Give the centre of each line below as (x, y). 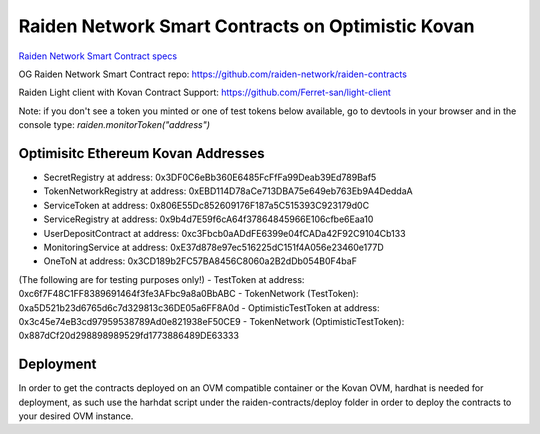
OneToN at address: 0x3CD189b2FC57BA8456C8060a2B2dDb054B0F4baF (200, 261)
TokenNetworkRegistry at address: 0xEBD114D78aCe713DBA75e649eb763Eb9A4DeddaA (228, 191)
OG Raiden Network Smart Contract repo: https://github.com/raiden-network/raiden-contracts (212, 74)
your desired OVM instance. (76, 416)
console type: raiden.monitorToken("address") (114, 125)
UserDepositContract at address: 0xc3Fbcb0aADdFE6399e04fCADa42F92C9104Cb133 (224, 233)
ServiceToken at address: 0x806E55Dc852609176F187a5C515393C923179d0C (206, 205)
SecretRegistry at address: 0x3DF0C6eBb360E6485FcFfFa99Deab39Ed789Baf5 (210, 177)
